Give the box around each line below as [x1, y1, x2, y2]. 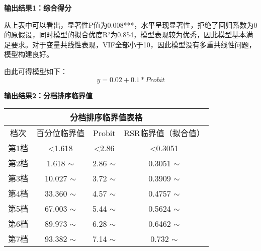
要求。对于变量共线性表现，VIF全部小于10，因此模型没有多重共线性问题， [11, 39, 256, 49]
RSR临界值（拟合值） [124, 127, 205, 139]
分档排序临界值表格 [70, 111, 143, 123]
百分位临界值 [36, 127, 85, 139]
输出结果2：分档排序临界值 [4, 90, 93, 100]
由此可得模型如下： [4, 66, 67, 76]
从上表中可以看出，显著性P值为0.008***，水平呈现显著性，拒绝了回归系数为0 [4, 19, 257, 30]
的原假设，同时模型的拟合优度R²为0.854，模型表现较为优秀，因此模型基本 [4, 29, 246, 40]
